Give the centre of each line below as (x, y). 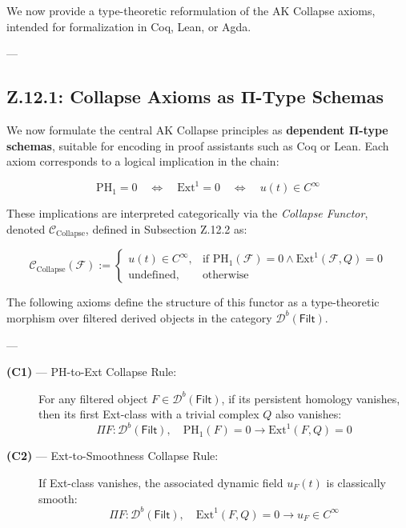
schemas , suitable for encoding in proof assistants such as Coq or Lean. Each (198, 145)
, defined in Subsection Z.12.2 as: (166, 228)
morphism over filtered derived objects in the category (139, 317)
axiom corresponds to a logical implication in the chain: (143, 161)
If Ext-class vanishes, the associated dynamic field (161, 482)
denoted (26, 228)
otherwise (225, 276)
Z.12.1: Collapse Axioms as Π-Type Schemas (195, 96)
